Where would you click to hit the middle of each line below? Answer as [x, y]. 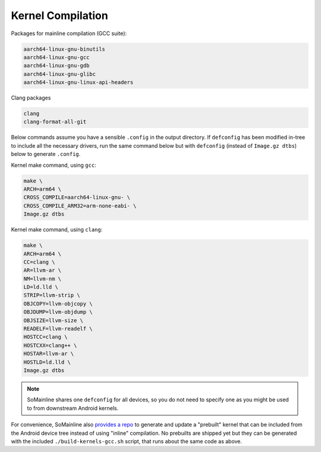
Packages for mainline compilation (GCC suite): [69, 33]
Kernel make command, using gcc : [53, 165]
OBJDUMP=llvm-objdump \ [58, 312]
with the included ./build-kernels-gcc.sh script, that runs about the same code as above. [127, 441]
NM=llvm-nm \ [43, 279]
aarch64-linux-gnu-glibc [60, 74]
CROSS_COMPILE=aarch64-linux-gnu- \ [77, 197]
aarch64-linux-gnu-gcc [56, 57]
